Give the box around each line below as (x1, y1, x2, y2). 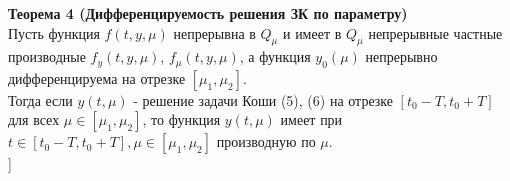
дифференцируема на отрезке (8, 67, 186, 88)
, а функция (239, 46, 311, 67)
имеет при (280, 109, 343, 130)
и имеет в (282, 22, 342, 43)
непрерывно (365, 46, 438, 67)
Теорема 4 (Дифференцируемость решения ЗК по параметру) (8, 3, 408, 23)
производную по (216, 131, 316, 152)
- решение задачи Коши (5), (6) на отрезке (133, 89, 393, 110)
